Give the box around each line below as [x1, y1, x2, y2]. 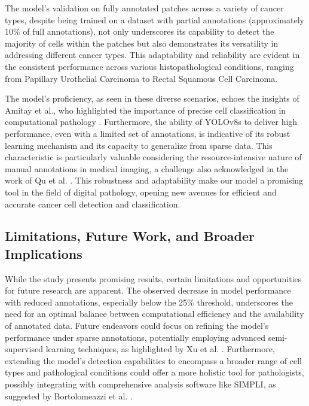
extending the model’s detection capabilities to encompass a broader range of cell [5, 354, 302, 367]
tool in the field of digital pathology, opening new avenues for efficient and [5, 185, 277, 198]
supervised [5, 343, 43, 355]
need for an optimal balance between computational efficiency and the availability [5, 307, 304, 320]
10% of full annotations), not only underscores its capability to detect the [5, 25, 274, 38]
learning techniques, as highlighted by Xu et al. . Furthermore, [45, 343, 275, 355]
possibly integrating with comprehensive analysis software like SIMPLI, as [5, 378, 276, 390]
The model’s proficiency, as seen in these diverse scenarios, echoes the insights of [5, 92, 299, 105]
